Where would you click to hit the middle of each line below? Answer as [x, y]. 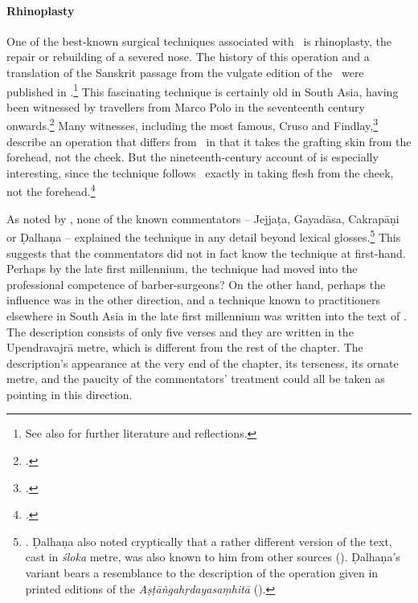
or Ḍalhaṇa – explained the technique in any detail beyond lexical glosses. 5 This [204, 236]
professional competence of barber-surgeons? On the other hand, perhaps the [196, 284]
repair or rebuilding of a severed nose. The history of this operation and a [188, 57]
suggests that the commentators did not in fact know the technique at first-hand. [206, 253]
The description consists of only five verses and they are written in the [180, 331]
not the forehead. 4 [51, 190]
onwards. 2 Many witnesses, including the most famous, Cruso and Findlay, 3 [193, 124]
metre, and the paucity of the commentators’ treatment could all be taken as [196, 379]
